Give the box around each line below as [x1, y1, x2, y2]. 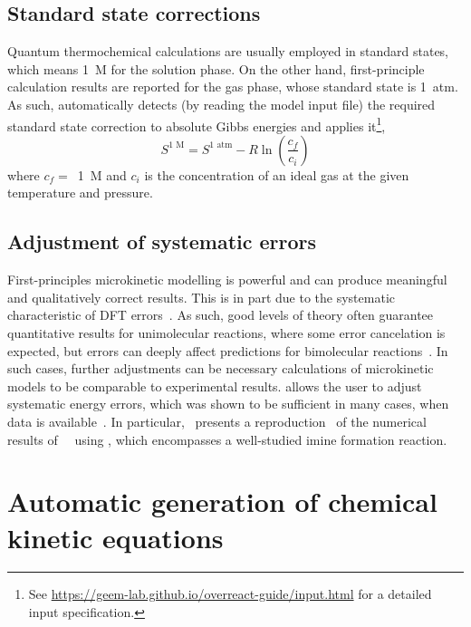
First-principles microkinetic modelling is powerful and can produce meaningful [7, 270, 447, 289]
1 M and [77, 165, 127, 184]
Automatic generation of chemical [7, 483, 437, 520]
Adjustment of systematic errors [7, 227, 317, 256]
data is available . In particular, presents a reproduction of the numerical [7, 411, 427, 430]
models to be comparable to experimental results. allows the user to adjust [7, 376, 422, 395]
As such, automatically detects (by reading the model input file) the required [7, 94, 436, 113]
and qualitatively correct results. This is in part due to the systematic [7, 287, 395, 306]
